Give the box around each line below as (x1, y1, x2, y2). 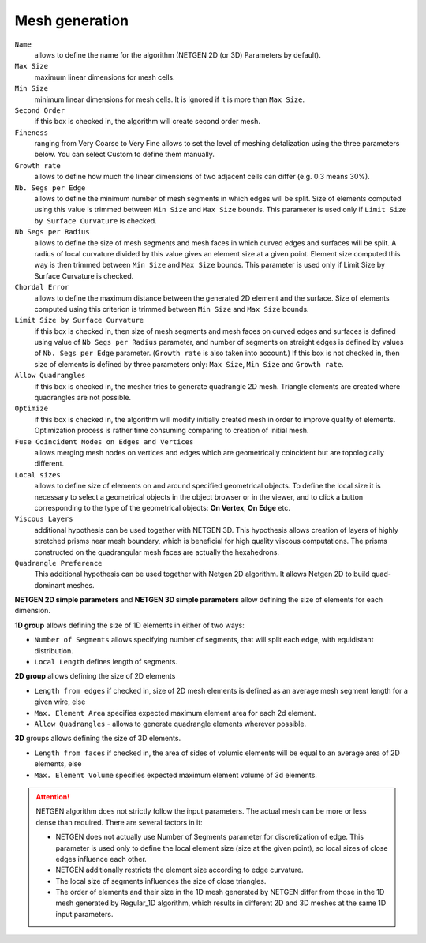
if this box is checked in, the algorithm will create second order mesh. (34, 117, 260, 126)
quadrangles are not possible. (34, 393, 132, 402)
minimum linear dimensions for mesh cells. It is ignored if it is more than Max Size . (34, 95, 305, 104)
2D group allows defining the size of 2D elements (14, 672, 176, 681)
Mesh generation (14, 12, 129, 29)
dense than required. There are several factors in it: (35, 818, 203, 827)
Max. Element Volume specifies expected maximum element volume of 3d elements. (34, 770, 317, 780)
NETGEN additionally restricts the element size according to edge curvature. (55, 865, 304, 875)
